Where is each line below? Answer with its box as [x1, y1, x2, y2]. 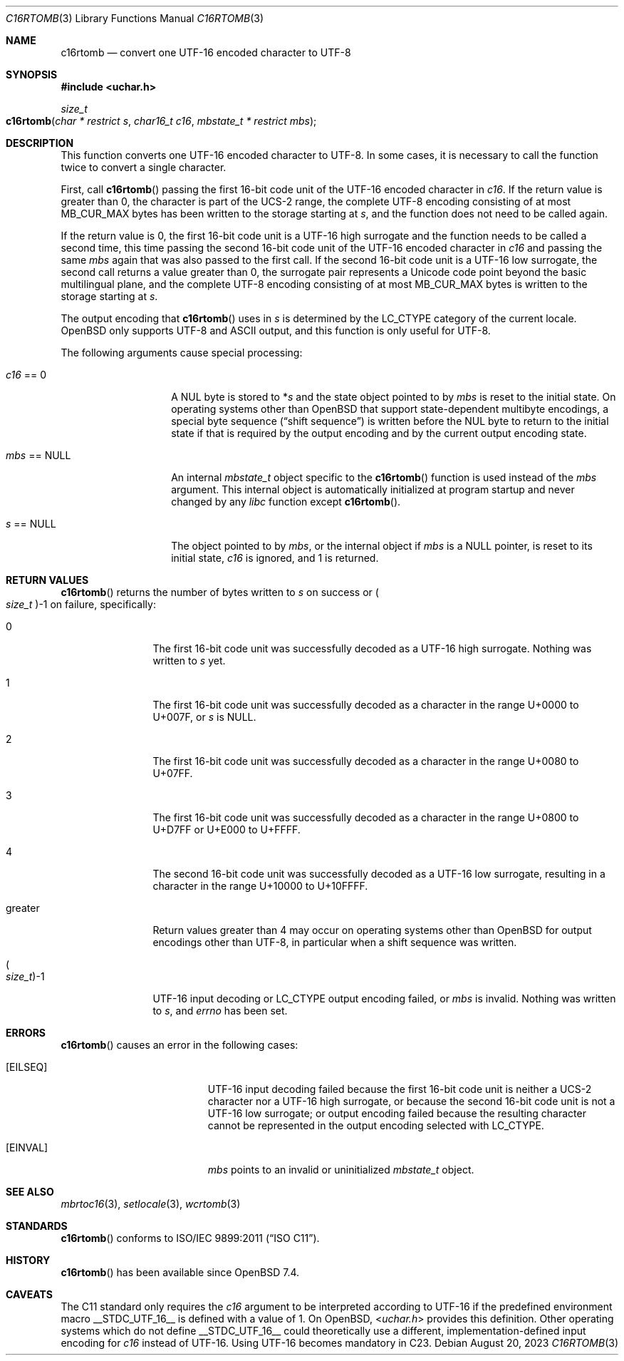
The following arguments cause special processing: [61, 346, 303, 359]
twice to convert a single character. [61, 161, 227, 173]
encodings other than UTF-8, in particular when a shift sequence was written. [152, 936, 517, 948]
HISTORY [6, 1254, 51, 1266]
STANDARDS [6, 1220, 68, 1232]
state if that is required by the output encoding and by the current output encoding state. [171, 427, 587, 439]
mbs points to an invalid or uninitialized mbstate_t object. [207, 1164, 474, 1176]
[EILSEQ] [6, 1061, 48, 1073]
